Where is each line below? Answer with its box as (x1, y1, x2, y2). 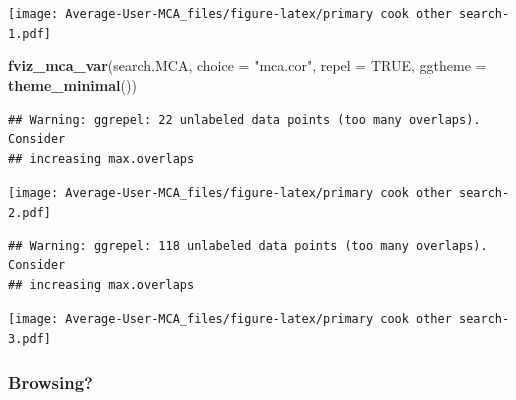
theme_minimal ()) (8, 74, 137, 95)
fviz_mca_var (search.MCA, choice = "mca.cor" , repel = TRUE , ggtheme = (8, 55, 487, 76)
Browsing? (8, 369, 94, 394)
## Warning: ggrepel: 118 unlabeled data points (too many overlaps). (8, 238, 488, 253)
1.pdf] (8, 26, 51, 41)
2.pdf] (8, 205, 51, 220)
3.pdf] (8, 332, 51, 347)
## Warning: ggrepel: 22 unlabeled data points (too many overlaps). (8, 112, 481, 127)
